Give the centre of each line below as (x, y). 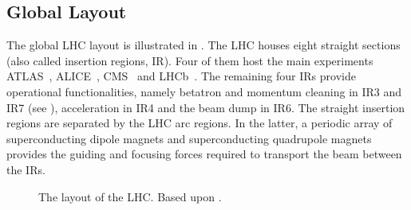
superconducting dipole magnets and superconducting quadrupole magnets (189, 138)
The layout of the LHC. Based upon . (130, 196)
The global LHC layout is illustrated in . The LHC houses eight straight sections (204, 45)
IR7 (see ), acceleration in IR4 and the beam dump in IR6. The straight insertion (206, 107)
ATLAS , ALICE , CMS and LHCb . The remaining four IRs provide (181, 76)
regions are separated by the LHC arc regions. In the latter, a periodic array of (200, 123)
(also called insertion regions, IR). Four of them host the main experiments (190, 60)
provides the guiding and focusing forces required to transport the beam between (204, 154)
